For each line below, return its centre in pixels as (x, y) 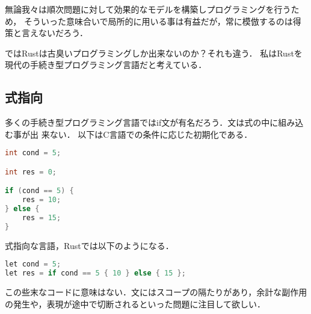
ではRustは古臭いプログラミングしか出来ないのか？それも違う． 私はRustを (154, 53)
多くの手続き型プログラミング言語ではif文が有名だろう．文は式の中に (142, 122)
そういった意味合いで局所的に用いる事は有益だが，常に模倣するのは (158, 21)
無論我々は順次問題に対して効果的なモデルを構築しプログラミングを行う (148, 9)
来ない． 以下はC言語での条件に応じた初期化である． (147, 134)
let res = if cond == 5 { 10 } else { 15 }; (95, 273)
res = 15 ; (42, 218)
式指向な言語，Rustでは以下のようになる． (89, 245)
